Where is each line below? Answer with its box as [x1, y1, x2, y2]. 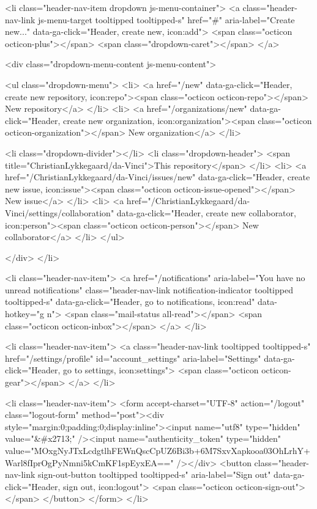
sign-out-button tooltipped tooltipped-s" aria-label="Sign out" [38, 468, 271, 481]
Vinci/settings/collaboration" [5, 206, 114, 219]
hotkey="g [5, 307, 44, 320]
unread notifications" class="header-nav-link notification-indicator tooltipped [5, 283, 293, 296]
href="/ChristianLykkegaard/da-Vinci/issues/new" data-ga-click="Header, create [5, 170, 310, 183]
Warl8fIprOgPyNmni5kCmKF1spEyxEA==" [5, 456, 174, 469]
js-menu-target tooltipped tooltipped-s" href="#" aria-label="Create [38, 13, 295, 26]
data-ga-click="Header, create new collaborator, [116, 206, 296, 219]
